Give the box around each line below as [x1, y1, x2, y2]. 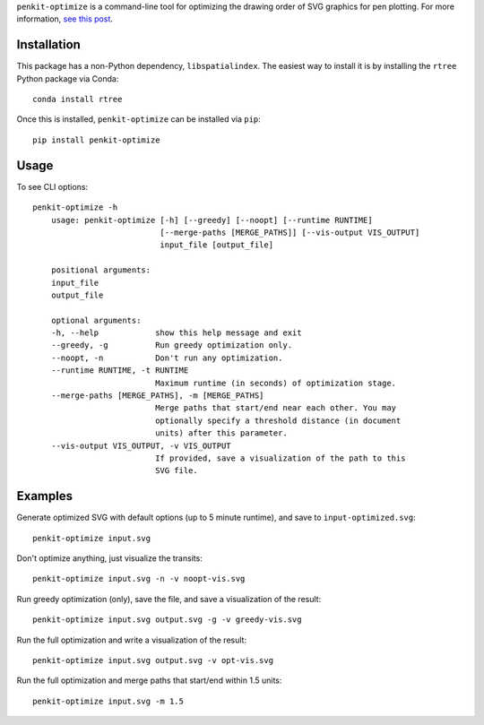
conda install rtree [32, 94, 123, 105]
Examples [16, 488, 73, 504]
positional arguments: [50, 265, 151, 275]
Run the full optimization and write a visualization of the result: [16, 634, 246, 645]
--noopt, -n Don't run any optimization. [50, 352, 283, 363]
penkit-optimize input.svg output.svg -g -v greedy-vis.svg [32, 615, 302, 625]
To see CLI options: [16, 181, 89, 192]
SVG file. [155, 466, 199, 476]
